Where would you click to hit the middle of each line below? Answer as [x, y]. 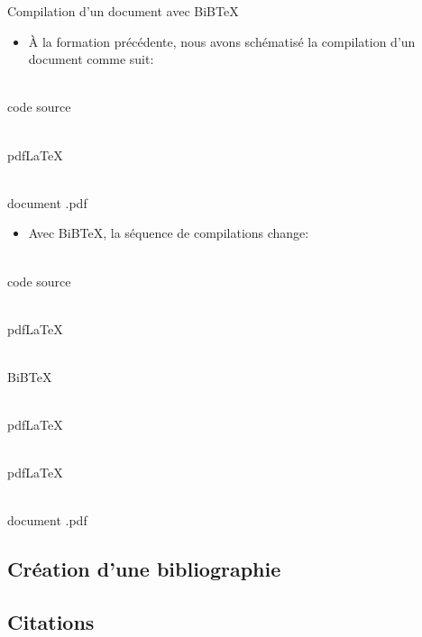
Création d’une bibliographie [144, 569]
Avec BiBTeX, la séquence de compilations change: [169, 233]
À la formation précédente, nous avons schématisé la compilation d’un [222, 41]
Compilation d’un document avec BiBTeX [123, 11]
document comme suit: [91, 59]
